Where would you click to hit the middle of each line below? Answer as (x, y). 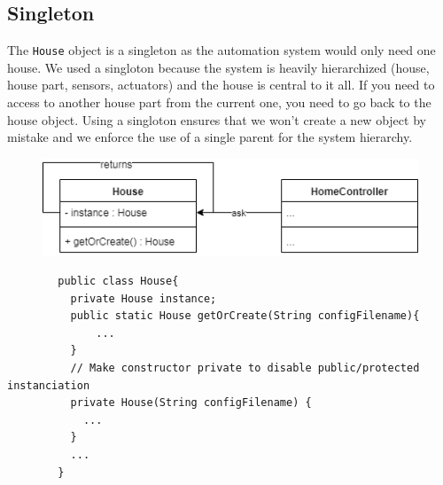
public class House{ (118, 282)
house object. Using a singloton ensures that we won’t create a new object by (217, 119)
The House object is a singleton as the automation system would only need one (221, 50)
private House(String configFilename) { (191, 403)
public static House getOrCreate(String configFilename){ (245, 316)
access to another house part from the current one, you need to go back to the (219, 102)
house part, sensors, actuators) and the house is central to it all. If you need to (221, 85)
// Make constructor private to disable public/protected (245, 368)
